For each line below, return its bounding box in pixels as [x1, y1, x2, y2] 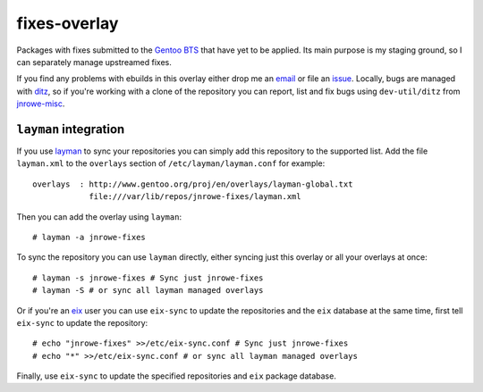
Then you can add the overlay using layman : [16, 211, 182, 222]
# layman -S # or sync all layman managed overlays [32, 286, 264, 296]
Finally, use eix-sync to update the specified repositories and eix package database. [16, 371, 337, 381]
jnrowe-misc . [16, 98, 65, 109]
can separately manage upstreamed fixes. [16, 56, 172, 67]
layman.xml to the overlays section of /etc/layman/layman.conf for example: [16, 158, 326, 169]
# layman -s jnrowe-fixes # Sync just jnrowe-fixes [32, 272, 264, 283]
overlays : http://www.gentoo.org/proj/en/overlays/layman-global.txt [32, 179, 353, 189]
